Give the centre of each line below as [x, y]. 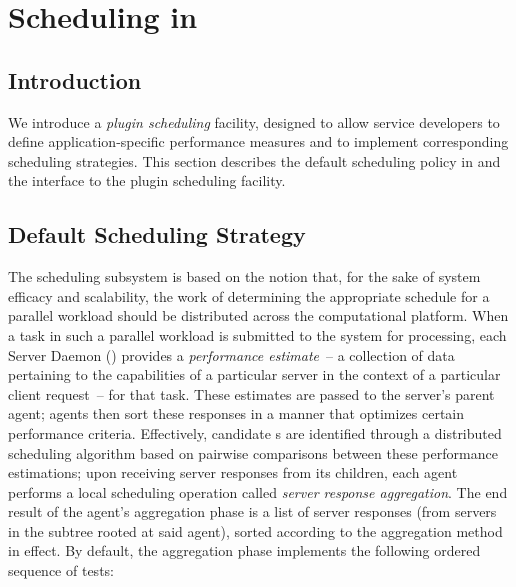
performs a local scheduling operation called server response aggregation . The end [258, 491]
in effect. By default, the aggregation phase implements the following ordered [244, 550]
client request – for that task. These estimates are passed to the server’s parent [251, 393]
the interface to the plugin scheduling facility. [147, 180]
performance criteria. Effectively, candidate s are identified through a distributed [255, 432]
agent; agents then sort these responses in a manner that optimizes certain [236, 413]
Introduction [75, 79]
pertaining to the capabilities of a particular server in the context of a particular [254, 374]
